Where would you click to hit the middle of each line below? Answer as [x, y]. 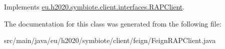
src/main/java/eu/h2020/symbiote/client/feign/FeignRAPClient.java [110, 40]
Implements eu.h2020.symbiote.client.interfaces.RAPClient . [94, 6]
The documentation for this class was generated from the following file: [113, 23]
